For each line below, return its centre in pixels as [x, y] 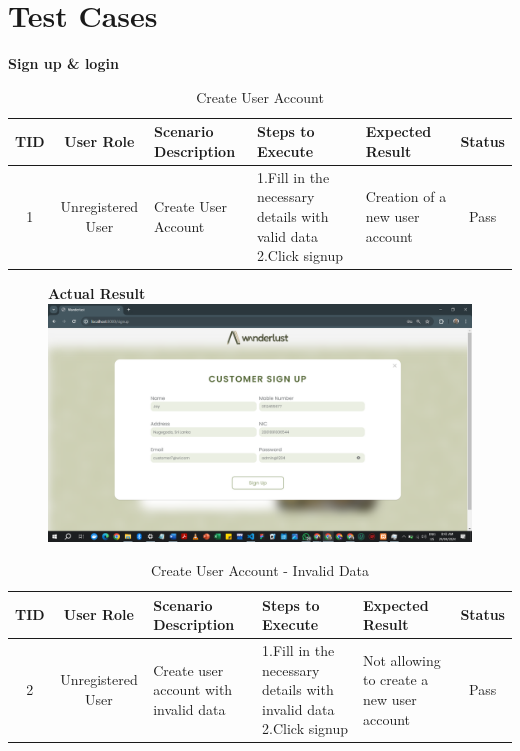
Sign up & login [63, 63]
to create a [396, 679]
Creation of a [406, 196]
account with [193, 689]
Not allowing [402, 659]
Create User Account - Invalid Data [260, 569]
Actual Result [97, 293]
